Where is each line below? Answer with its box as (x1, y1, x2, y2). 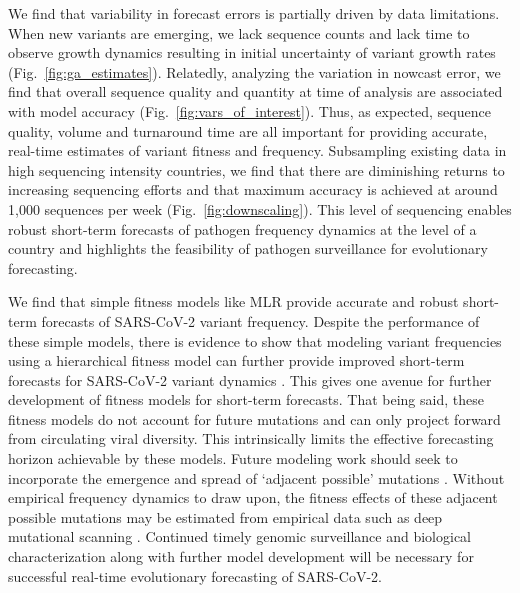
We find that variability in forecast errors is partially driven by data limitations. (8, 3, 500, 23)
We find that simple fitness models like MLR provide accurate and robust (8, 291, 459, 312)
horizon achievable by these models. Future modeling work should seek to (8, 448, 458, 469)
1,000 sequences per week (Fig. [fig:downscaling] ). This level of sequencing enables (8, 198, 512, 219)
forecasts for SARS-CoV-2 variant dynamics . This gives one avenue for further (8, 369, 492, 390)
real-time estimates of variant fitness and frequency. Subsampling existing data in (8, 140, 507, 161)
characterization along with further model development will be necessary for (8, 546, 474, 567)
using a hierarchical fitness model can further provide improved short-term (8, 350, 465, 371)
